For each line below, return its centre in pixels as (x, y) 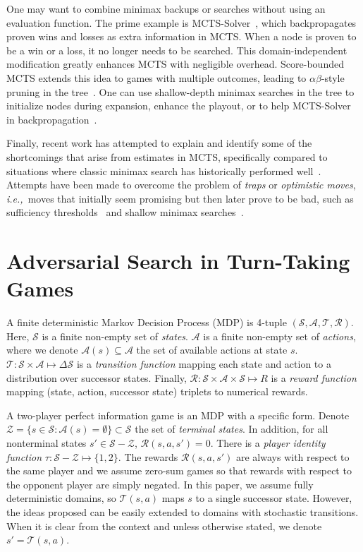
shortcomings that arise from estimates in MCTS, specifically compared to (167, 156)
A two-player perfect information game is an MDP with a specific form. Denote (178, 415)
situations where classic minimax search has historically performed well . (164, 170)
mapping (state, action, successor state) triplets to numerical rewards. (157, 391)
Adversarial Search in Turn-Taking (178, 261)
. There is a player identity (268, 442)
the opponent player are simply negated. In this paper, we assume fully (160, 484)
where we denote (42, 350)
